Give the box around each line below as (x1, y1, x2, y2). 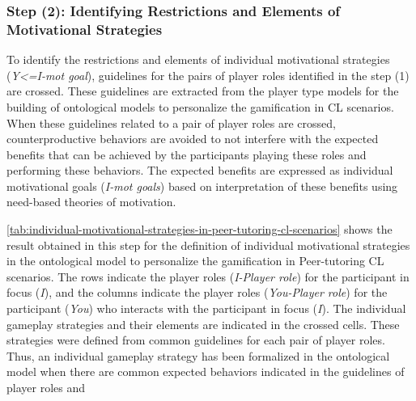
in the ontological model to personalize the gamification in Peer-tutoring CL (6, 252, 384, 269)
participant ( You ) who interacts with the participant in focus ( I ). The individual (6, 300, 406, 317)
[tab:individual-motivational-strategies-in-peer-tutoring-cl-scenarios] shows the (6, 221, 393, 238)
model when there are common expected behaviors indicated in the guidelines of (6, 363, 405, 380)
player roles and (6, 379, 85, 396)
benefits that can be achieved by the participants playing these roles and (6, 146, 367, 163)
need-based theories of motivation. (6, 193, 176, 210)
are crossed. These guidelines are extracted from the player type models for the (6, 82, 399, 99)
